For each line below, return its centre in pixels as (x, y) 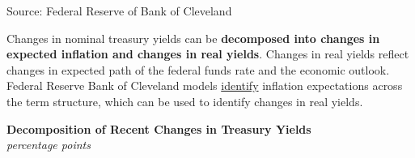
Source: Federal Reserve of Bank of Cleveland (119, 11)
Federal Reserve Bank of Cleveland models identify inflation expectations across (205, 85)
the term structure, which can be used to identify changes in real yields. (185, 101)
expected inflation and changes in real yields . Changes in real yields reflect (208, 54)
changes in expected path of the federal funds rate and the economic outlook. (198, 69)
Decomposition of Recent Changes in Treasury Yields (159, 128)
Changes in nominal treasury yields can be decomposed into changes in (193, 38)
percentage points (49, 145)
